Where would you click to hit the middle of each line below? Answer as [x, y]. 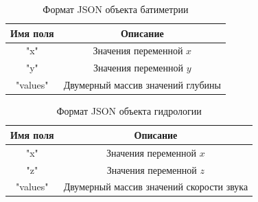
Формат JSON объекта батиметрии [116, 9]
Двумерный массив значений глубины [142, 85]
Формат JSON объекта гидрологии [129, 111]
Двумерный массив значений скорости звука [156, 187]
